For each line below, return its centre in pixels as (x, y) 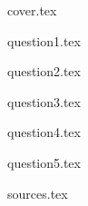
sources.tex (38, 193)
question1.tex (44, 40)
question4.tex (44, 132)
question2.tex (44, 71)
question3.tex (44, 101)
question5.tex (44, 162)
